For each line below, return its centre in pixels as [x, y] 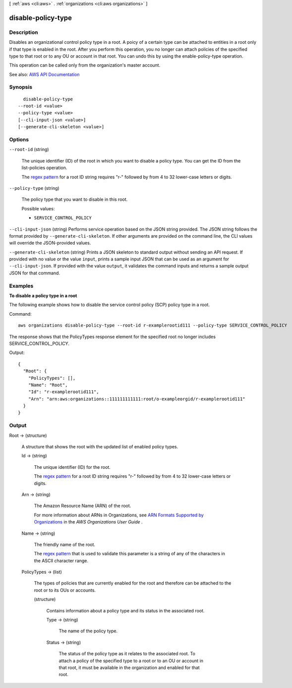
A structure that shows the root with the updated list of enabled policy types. [100, 446]
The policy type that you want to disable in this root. [75, 199]
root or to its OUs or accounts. [65, 590]
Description [24, 32]
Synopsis [21, 87]
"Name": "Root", [48, 385]
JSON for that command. [35, 273]
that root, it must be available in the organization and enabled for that [129, 667]
